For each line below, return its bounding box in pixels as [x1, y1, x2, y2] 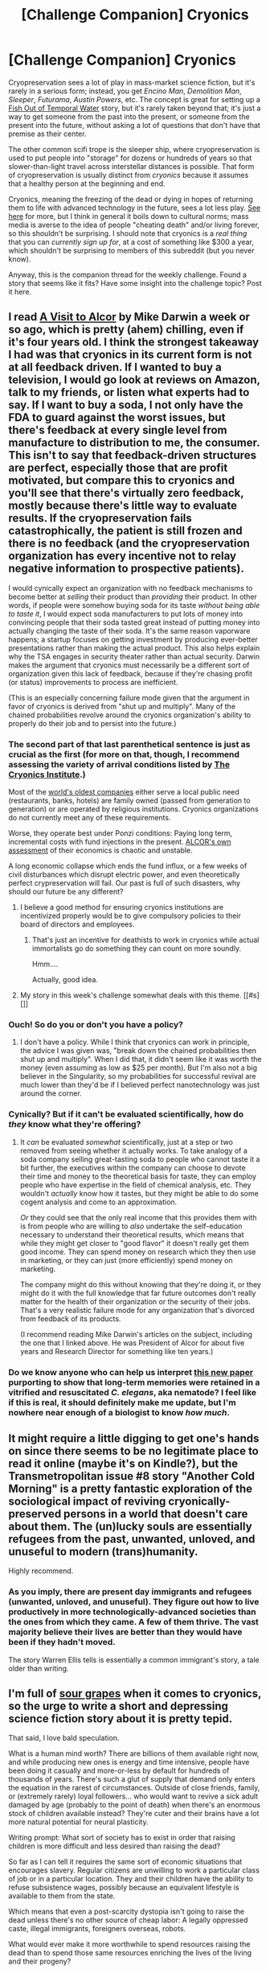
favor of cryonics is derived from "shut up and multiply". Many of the [8, 701, 235, 711]
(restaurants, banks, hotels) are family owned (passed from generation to [8, 795, 251, 806]
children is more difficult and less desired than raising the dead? [8, 1841, 221, 1851]
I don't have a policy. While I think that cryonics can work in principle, [19, 1037, 250, 1047]
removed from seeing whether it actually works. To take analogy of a [19, 1146, 247, 1155]
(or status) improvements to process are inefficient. [8, 677, 178, 687]
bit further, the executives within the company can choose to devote [19, 1163, 247, 1172]
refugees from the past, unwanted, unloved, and [8, 1532, 256, 1546]
